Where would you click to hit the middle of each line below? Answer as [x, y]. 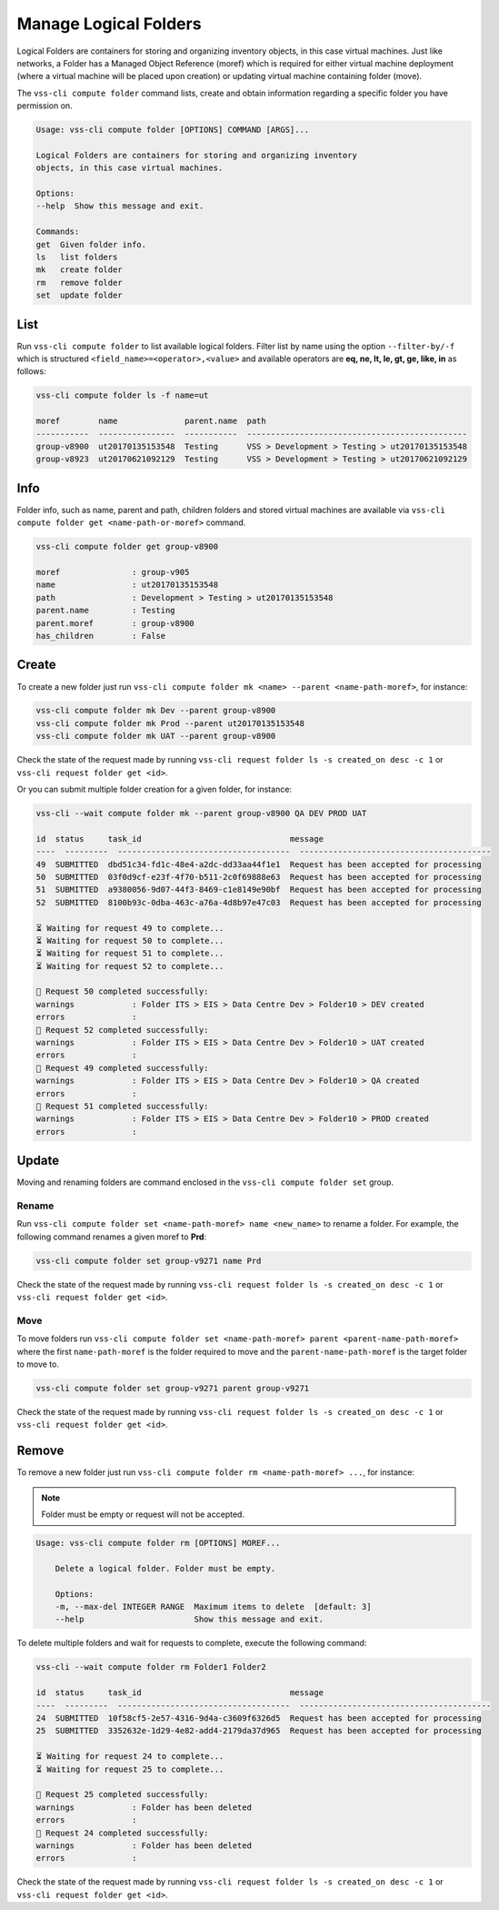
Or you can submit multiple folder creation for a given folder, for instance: [155, 789]
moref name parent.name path [151, 421]
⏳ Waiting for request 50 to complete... [130, 940]
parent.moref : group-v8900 [115, 623]
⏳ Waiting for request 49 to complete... [130, 928]
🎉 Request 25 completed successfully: [122, 1794]
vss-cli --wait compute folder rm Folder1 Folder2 [151, 1667]
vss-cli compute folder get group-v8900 [127, 547]
